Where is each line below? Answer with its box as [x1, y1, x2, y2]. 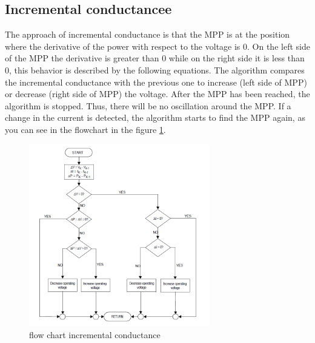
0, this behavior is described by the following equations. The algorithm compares [5, 63, 305, 76]
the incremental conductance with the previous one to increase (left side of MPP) [5, 75, 307, 88]
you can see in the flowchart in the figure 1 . [5, 123, 166, 135]
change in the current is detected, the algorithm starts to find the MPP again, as [5, 111, 305, 124]
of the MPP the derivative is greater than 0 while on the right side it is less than [5, 52, 305, 64]
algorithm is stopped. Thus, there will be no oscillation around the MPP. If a [5, 99, 291, 112]
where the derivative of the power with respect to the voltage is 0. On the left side [5, 39, 310, 52]
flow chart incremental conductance [29, 328, 161, 341]
